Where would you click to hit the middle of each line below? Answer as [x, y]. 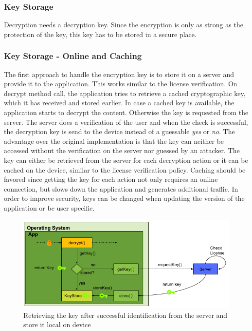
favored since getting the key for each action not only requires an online [111, 179]
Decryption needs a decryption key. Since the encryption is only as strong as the [124, 25]
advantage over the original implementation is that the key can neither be [114, 141]
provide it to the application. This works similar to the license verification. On [121, 84]
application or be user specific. [49, 207]
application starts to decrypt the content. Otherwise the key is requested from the [126, 112]
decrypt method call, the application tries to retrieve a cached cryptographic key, [125, 93]
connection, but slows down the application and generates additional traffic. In [121, 188]
